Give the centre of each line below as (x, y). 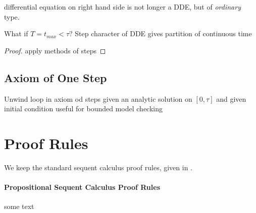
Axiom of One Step (56, 77)
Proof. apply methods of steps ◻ (55, 50)
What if (16, 33)
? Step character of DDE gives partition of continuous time (161, 33)
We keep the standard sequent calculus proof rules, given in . (98, 167)
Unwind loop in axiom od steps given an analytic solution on (98, 98)
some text (19, 206)
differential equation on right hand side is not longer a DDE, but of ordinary (122, 7)
